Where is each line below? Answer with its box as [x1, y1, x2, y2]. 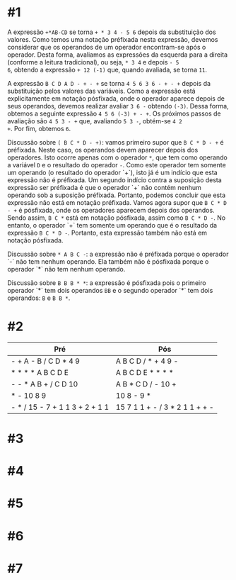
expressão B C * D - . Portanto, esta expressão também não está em [7, 228, 207, 237]
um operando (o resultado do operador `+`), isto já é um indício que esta [7, 168, 218, 177]
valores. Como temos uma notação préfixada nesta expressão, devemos [7, 35, 218, 43]
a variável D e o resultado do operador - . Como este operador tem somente [7, 160, 226, 169]
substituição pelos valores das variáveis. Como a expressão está [7, 87, 196, 95]
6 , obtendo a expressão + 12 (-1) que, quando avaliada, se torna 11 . [7, 65, 207, 74]
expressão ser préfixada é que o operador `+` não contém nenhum [7, 183, 201, 191]
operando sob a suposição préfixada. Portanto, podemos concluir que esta [7, 191, 226, 199]
